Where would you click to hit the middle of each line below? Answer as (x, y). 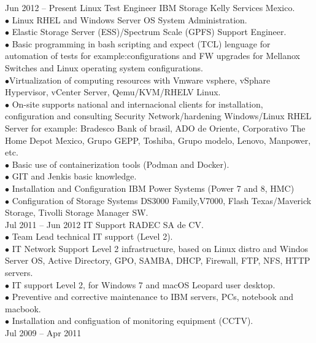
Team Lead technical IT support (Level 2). (92, 236)
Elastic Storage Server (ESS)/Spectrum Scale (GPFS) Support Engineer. (149, 32)
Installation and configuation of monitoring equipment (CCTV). (133, 321)
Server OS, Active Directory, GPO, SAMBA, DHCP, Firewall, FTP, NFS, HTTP (158, 260)
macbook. (23, 308)
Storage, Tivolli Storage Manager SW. (77, 212)
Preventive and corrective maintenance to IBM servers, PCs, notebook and (152, 297)
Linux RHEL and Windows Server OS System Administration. (129, 19)
